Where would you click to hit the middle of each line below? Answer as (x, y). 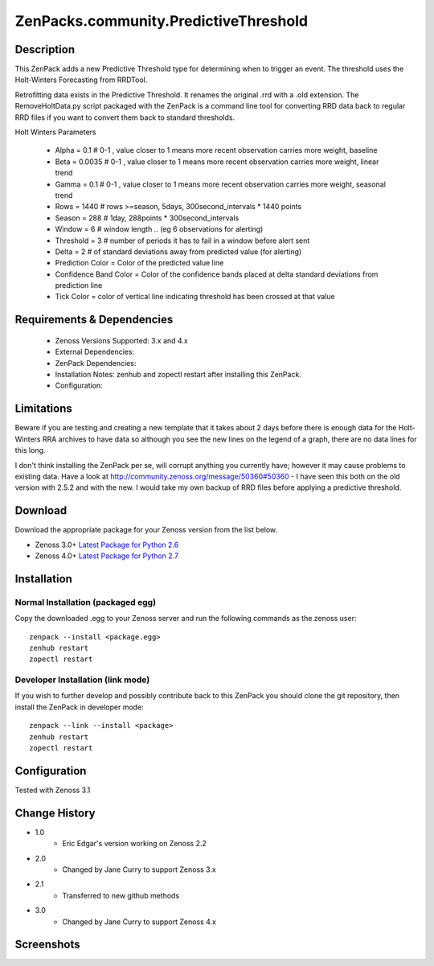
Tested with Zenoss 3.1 (53, 790)
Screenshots (47, 945)
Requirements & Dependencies (94, 320)
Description (45, 49)
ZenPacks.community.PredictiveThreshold (162, 21)
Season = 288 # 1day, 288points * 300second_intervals (147, 218)
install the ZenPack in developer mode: (79, 707)
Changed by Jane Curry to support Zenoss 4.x (139, 922)
